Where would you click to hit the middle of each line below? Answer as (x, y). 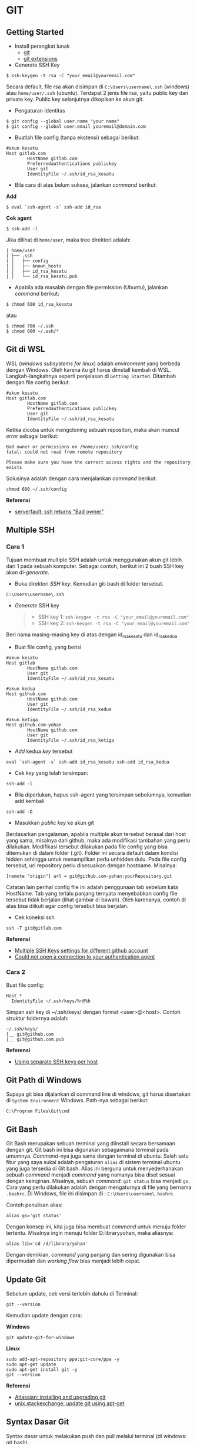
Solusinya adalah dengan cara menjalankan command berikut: (81, 478)
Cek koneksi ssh (34, 917)
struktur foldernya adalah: (37, 1018)
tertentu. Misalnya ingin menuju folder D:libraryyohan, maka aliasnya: (90, 1233)
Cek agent (19, 218)
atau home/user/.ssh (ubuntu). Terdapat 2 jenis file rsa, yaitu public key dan (97, 93)
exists (14, 467)
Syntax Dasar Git (38, 1422)
